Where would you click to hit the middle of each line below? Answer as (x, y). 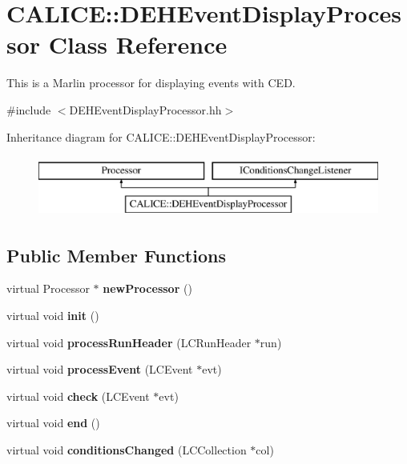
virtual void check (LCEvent (78, 396)
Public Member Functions (116, 255)
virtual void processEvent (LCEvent (100, 369)
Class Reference (138, 44)
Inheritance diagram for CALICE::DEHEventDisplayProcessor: (161, 136)
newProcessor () (147, 288)
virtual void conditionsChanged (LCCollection (127, 450)
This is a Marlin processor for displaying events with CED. (151, 83)
